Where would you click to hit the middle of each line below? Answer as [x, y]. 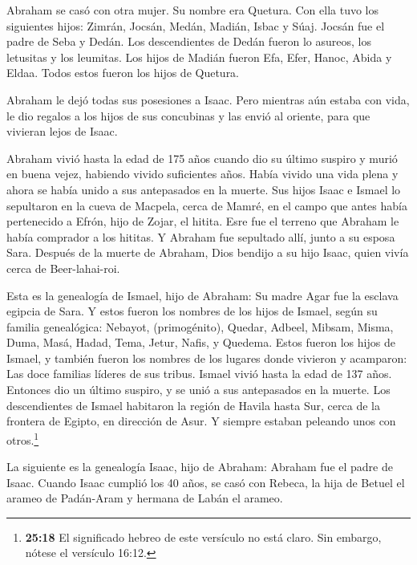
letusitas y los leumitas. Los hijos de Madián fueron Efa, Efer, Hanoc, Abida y [199, 57]
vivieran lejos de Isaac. [62, 131]
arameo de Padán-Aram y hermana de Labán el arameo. [145, 498]
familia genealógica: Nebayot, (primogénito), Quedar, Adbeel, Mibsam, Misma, [200, 326]
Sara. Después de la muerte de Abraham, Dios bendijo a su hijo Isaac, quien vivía [208, 252]
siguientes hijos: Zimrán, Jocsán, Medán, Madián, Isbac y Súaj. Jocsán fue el [196, 25]
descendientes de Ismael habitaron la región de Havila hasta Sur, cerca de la [193, 405]
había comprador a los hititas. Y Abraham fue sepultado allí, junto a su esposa [201, 236]
